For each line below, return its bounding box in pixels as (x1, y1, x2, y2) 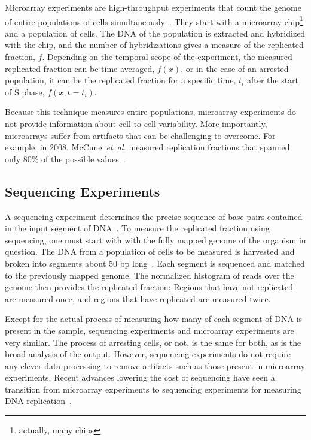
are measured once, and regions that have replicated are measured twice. (5, 292, 271, 305)
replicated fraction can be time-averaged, (5, 62, 155, 74)
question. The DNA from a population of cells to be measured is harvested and (5, 245, 295, 258)
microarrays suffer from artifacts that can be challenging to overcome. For (5, 129, 276, 141)
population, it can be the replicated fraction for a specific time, (5, 74, 236, 86)
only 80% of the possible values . (5, 152, 126, 165)
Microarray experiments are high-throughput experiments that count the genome (5, 1, 301, 13)
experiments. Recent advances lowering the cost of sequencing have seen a (5, 371, 275, 384)
